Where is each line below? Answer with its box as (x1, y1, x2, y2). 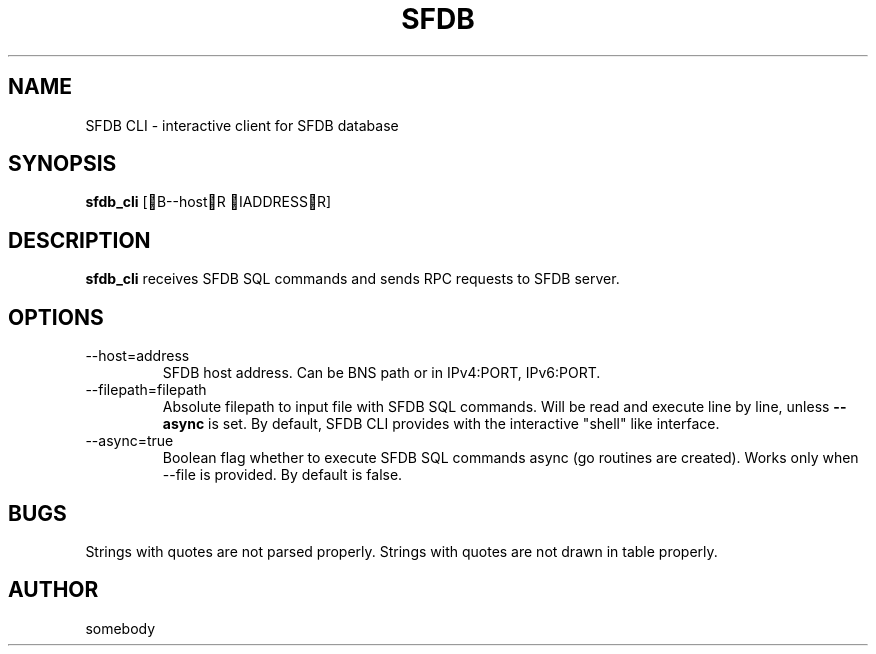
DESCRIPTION (8, 227, 151, 253)
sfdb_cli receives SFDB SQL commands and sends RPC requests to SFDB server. (85, 270, 620, 288)
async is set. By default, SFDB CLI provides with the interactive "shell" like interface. (162, 415, 720, 433)
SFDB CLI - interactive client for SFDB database (85, 116, 399, 134)
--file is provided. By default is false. (162, 466, 403, 484)
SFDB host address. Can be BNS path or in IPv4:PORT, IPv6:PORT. (162, 364, 601, 382)
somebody (85, 619, 156, 637)
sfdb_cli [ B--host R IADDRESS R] (85, 193, 332, 211)
